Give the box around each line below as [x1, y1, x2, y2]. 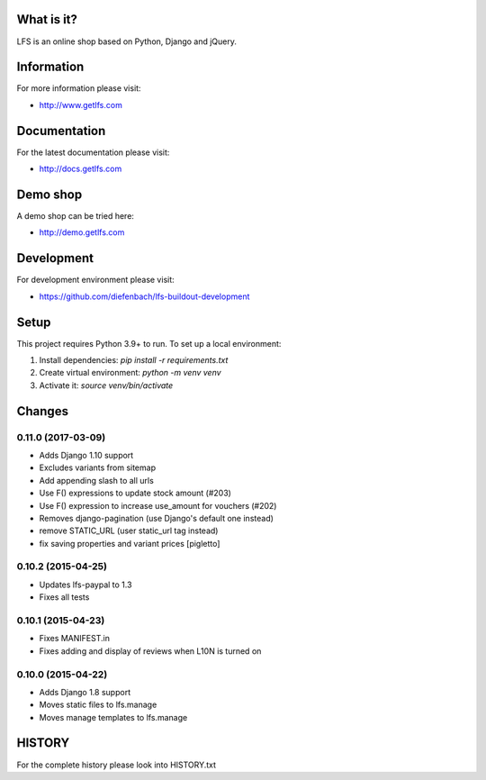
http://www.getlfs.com [39, 99, 123, 110]
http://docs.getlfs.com [39, 163, 122, 175]
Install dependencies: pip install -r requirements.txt [39, 355, 229, 365]
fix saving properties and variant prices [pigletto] [39, 538, 220, 549]
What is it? [16, 12, 78, 27]
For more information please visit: [16, 83, 141, 94]
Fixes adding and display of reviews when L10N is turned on [39, 645, 262, 657]
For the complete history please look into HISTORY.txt [16, 759, 216, 770]
